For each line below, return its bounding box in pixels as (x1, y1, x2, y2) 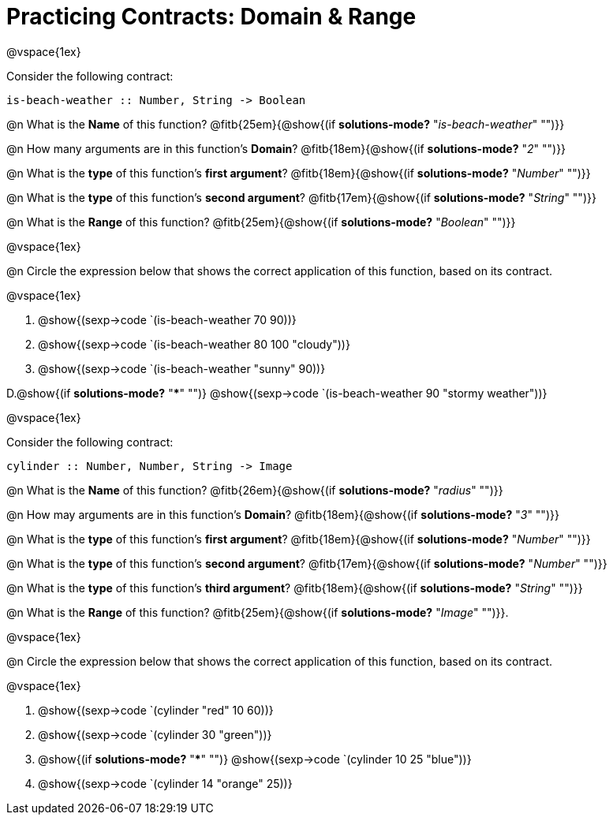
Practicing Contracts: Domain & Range (6, 3, 417, 30)
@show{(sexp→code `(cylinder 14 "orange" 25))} (38, 776, 293, 790)
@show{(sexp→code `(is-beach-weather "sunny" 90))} (38, 361, 326, 375)
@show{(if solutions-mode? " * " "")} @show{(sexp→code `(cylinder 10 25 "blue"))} (38, 752, 472, 766)
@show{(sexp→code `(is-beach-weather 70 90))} (38, 312, 297, 327)
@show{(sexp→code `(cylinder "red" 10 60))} (38, 703, 274, 717)
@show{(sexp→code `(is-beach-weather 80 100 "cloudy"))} (38, 337, 350, 351)
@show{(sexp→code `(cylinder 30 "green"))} (38, 727, 272, 741)
